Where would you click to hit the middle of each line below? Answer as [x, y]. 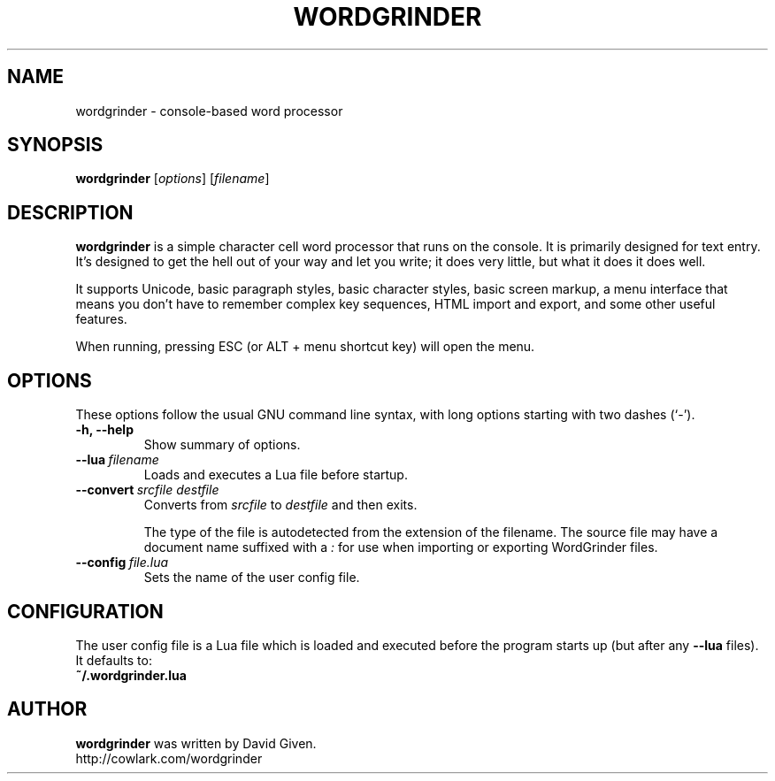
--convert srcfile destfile [147, 490]
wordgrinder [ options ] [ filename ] [173, 179]
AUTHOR [47, 709]
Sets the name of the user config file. [252, 578]
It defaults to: [114, 660]
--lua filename [117, 460]
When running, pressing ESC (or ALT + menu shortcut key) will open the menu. [305, 347]
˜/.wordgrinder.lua [131, 675]
